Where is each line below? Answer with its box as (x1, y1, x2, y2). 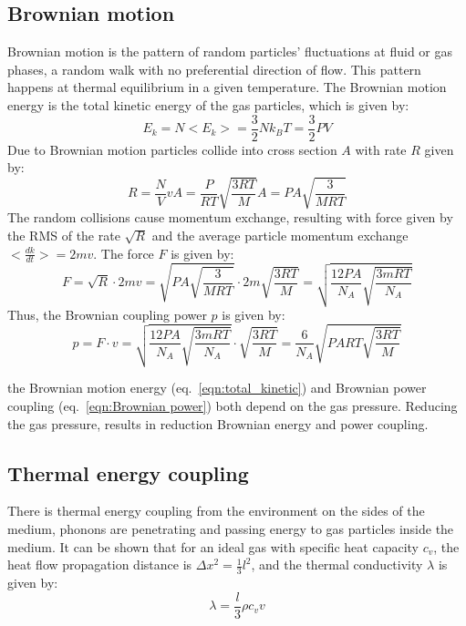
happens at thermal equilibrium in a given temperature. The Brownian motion (7, 77, 447, 97)
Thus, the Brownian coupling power (7, 304, 207, 323)
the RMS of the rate (7, 225, 120, 244)
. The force (93, 243, 154, 262)
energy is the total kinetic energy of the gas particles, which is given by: (7, 95, 409, 114)
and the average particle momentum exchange (151, 225, 409, 244)
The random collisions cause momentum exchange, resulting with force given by (7, 208, 453, 227)
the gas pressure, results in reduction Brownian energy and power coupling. (7, 414, 429, 433)
